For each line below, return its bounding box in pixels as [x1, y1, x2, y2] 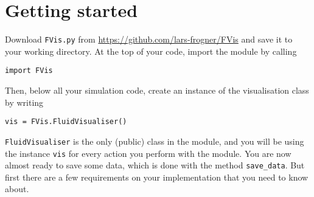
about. [5, 182, 29, 195]
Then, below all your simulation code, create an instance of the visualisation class [5, 84, 309, 97]
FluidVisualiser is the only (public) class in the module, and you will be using [5, 134, 304, 147]
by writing [5, 95, 44, 108]
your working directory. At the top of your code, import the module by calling [5, 44, 297, 57]
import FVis [5, 66, 53, 75]
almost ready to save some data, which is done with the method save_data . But [5, 159, 305, 171]
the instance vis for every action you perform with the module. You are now [5, 147, 291, 159]
